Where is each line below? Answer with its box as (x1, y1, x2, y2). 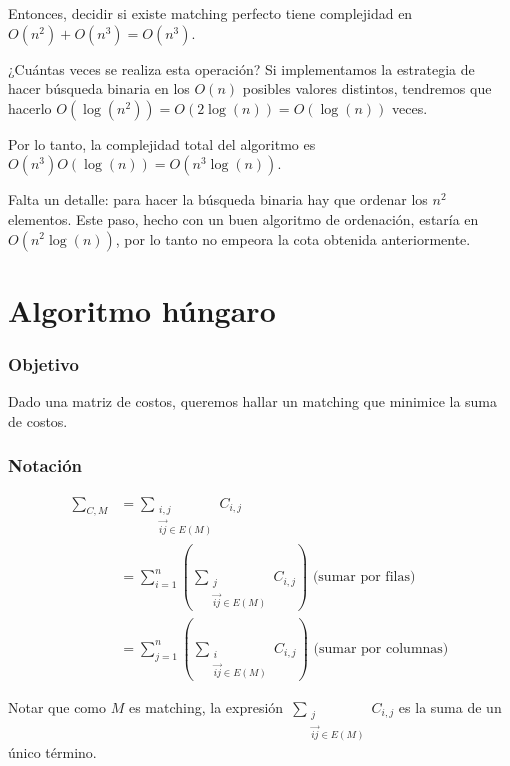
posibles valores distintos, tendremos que (242, 78, 492, 99)
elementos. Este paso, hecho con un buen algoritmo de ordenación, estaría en (8, 208, 479, 229)
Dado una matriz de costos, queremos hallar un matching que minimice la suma (8, 391, 498, 412)
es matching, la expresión (128, 697, 284, 718)
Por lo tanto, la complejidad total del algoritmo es (8, 133, 316, 154)
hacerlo (8, 97, 52, 118)
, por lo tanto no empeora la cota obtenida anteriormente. (115, 228, 471, 249)
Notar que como (8, 697, 107, 718)
